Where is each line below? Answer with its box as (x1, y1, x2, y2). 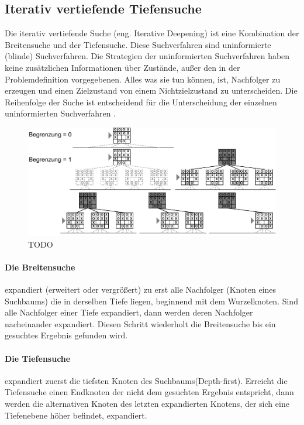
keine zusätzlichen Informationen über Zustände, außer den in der (5, 61, 240, 73)
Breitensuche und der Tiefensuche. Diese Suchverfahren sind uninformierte (5, 38, 271, 50)
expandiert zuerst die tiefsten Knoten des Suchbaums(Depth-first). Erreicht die (5, 374, 288, 386)
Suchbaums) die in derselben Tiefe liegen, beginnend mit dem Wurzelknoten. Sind (5, 294, 298, 307)
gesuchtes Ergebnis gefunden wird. (5, 329, 128, 341)
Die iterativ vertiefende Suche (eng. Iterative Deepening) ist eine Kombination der (5, 27, 299, 39)
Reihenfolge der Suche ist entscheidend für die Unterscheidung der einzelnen (5, 95, 277, 108)
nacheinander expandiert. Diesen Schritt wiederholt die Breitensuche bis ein (5, 317, 276, 330)
